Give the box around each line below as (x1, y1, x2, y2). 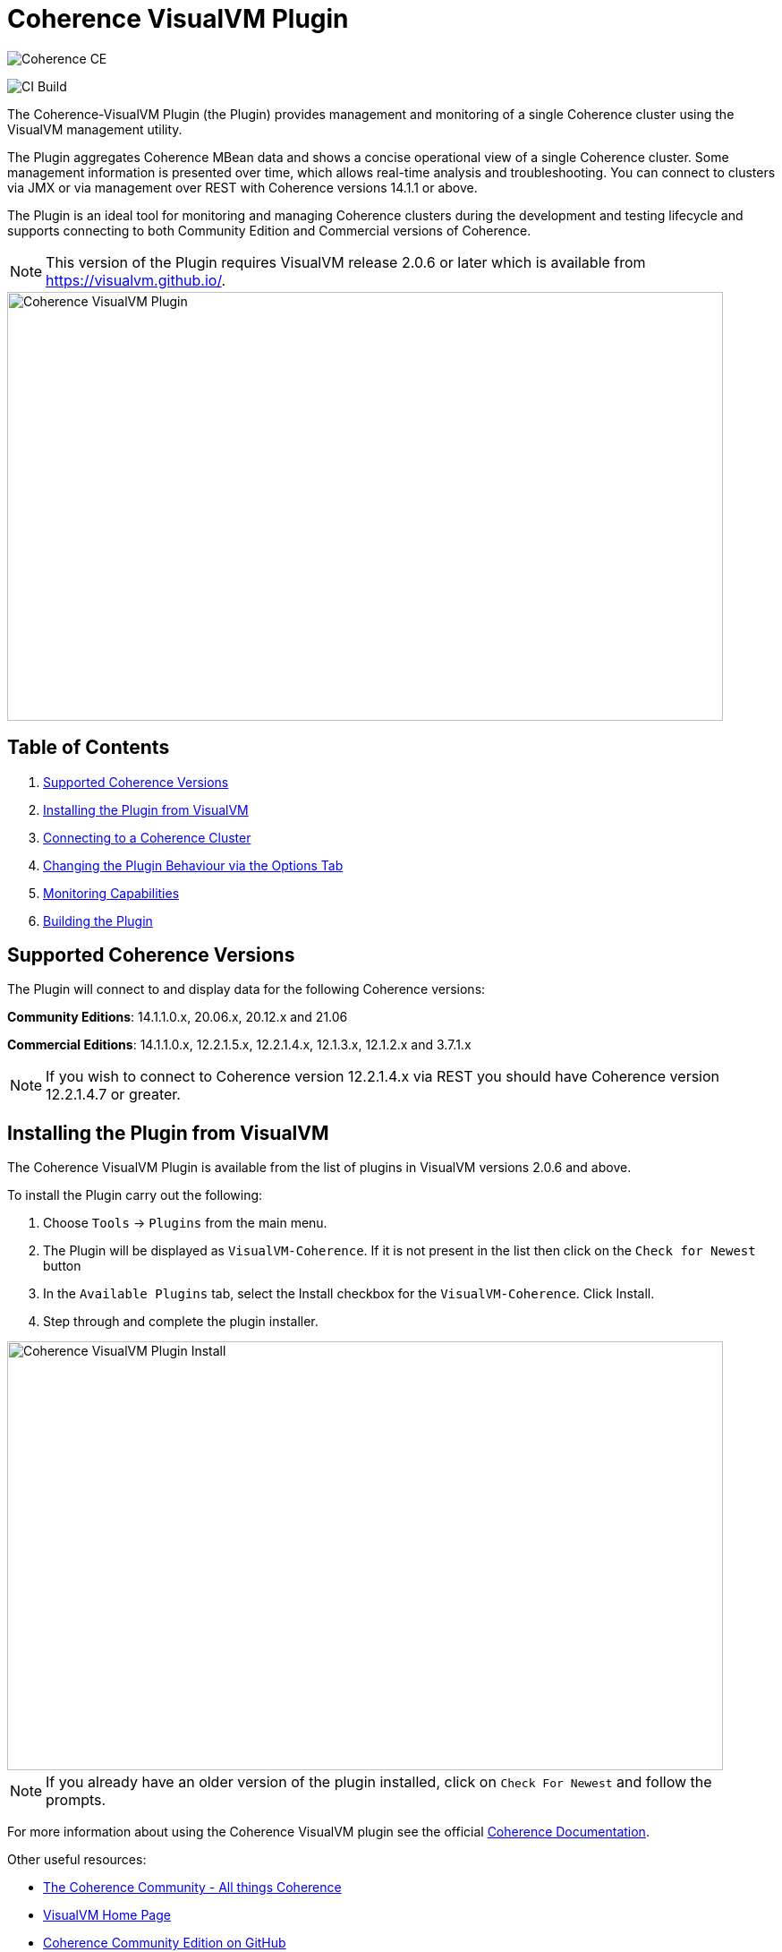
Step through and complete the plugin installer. (43, 1314, 319, 1330)
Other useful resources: (7, 1852, 147, 1868)
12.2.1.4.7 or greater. (46, 1085, 181, 1104)
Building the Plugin (43, 912, 153, 929)
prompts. (46, 1791, 106, 1810)
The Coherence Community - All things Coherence (43, 1879, 342, 1896)
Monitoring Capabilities (43, 885, 180, 901)
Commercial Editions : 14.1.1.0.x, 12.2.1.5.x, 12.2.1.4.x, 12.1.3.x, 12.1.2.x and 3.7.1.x (7, 1037, 472, 1053)
